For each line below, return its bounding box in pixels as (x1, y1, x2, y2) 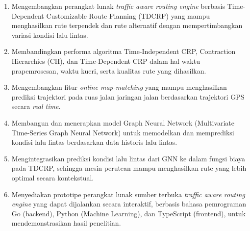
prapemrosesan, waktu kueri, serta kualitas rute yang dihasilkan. (11, 65, 206, 76)
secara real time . (11, 101, 61, 111)
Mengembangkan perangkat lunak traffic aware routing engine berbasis (11, 1, 225, 11)
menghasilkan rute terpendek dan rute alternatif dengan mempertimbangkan (11, 20, 243, 30)
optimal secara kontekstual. (11, 172, 94, 182)
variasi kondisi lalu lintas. (11, 29, 88, 40)
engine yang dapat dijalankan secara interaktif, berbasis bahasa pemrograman (11, 199, 246, 209)
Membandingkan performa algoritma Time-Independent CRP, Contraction (11, 46, 236, 56)
